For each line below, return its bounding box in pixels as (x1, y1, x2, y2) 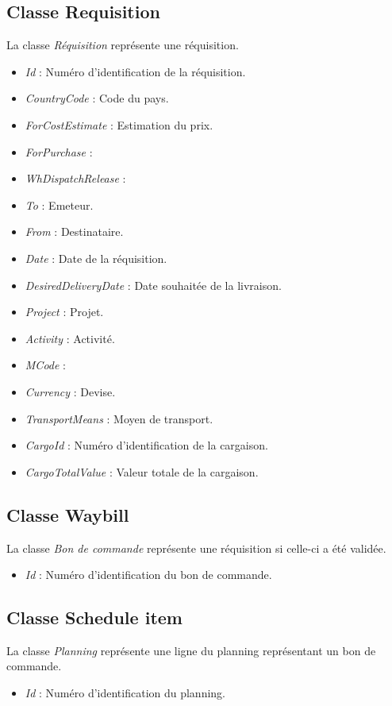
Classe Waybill (6, 502, 129, 527)
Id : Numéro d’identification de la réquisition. (25, 63, 246, 79)
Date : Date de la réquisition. (25, 249, 167, 266)
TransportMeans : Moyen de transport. (25, 410, 213, 426)
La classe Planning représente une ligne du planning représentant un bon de (6, 642, 376, 658)
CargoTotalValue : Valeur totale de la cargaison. (25, 463, 259, 480)
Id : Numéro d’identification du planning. (25, 685, 226, 701)
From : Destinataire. (25, 223, 124, 240)
